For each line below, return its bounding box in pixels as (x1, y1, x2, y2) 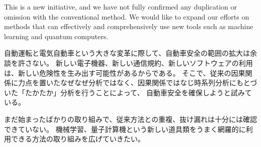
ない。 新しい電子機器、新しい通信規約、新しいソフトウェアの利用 (32, 57, 253, 68)
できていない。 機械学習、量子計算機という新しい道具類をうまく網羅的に (4, 123, 246, 134)
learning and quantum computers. (4, 31, 109, 41)
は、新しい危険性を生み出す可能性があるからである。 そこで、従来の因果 (4, 67, 245, 78)
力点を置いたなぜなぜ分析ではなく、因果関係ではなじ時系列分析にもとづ (18, 77, 257, 88)
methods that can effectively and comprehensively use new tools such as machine (4, 21, 253, 32)
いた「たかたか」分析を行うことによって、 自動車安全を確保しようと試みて (4, 87, 252, 97)
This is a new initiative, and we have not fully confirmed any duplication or (4, 2, 237, 12)
